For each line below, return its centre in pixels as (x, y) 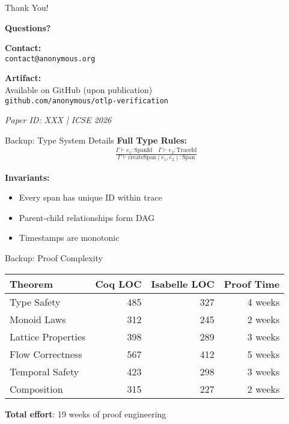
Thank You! (27, 7)
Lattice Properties (48, 336)
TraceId (187, 150)
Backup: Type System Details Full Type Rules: (96, 140)
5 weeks (263, 354)
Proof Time (252, 283)
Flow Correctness (46, 354)
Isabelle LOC (183, 283)
